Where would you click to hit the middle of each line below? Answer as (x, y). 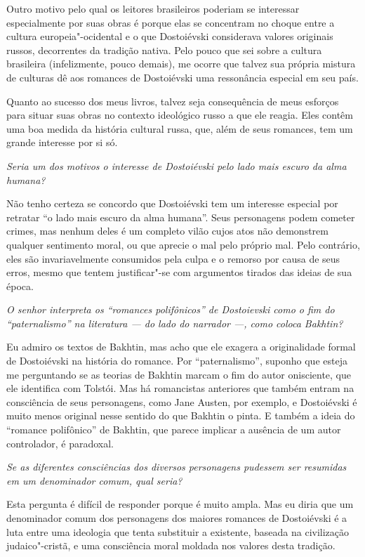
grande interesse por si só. (62, 142)
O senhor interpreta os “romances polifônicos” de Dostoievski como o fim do (171, 309)
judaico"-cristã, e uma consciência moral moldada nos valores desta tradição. (171, 545)
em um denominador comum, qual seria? (94, 480)
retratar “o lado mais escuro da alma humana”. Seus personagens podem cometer (181, 217)
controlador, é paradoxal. (60, 443)
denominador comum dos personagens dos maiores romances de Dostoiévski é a (177, 518)
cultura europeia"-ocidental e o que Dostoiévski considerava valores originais (170, 36)
